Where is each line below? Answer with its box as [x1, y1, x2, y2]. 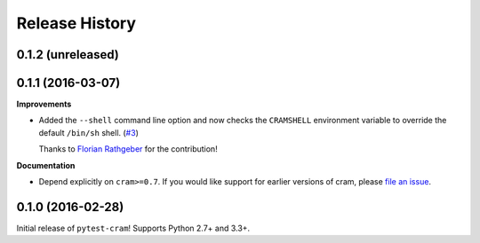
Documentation [16, 160, 76, 170]
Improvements [16, 98, 72, 110]
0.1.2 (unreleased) [16, 47, 119, 62]
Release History [16, 13, 137, 33]
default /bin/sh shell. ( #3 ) [38, 127, 140, 137]
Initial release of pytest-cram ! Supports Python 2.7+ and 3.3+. [16, 223, 251, 233]
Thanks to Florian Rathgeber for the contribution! [38, 144, 218, 154]
